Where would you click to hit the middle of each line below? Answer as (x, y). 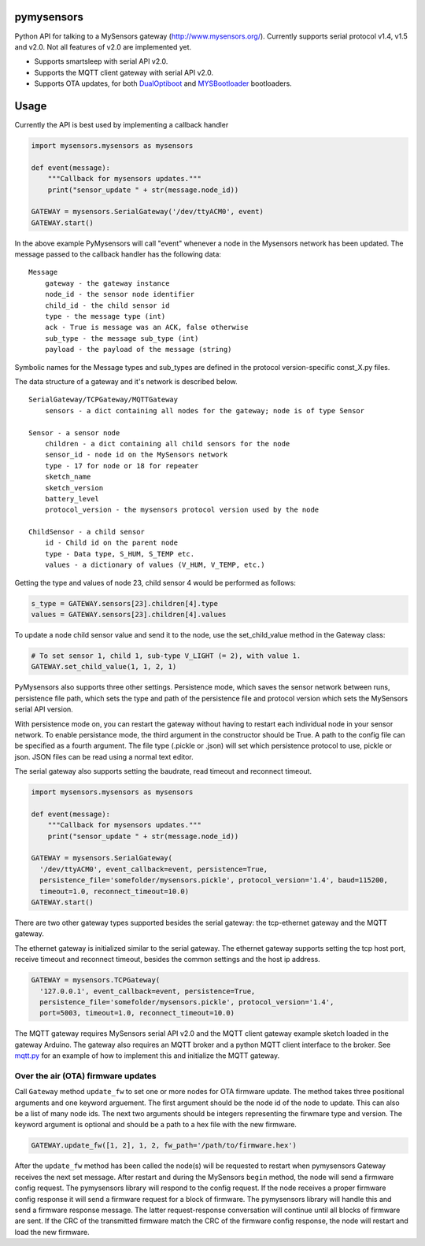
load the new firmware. (52, 1232)
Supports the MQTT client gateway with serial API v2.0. (124, 72)
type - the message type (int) (105, 316)
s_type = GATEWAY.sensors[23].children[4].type (124, 603)
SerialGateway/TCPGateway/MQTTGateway (103, 400)
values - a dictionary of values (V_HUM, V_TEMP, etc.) (155, 565)
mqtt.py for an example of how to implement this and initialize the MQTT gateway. (147, 1056)
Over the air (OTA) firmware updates (85, 1076)
